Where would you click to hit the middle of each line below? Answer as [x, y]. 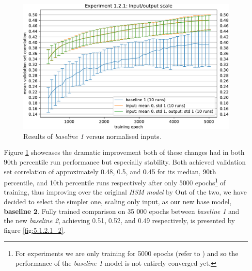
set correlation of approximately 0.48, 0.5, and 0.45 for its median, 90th [110, 171]
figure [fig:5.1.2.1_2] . [35, 230]
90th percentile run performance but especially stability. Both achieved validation [125, 161]
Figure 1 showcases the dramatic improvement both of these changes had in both [124, 152]
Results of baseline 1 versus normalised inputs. [92, 136]
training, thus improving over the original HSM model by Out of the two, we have [125, 192]
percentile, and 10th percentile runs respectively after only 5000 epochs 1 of [115, 182]
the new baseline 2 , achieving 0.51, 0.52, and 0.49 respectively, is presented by [119, 220]
